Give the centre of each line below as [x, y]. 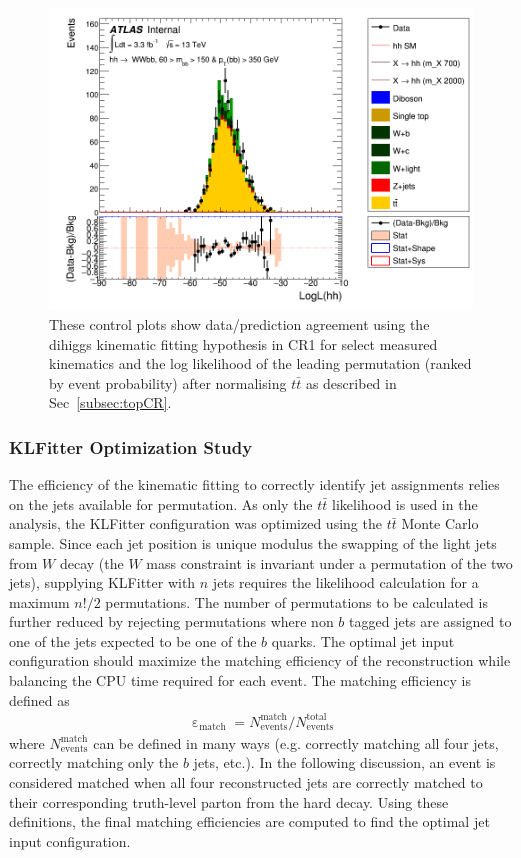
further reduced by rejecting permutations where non [171, 621]
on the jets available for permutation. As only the [161, 503]
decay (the [91, 562]
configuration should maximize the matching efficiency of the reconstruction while [260, 660]
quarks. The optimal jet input [363, 640]
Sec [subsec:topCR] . [110, 402]
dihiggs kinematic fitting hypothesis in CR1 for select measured [243, 343]
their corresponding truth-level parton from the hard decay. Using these [229, 801]
